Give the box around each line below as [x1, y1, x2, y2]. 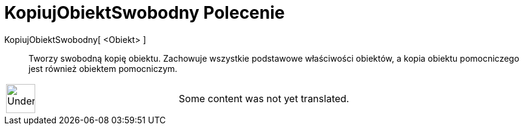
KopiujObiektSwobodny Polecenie [4, 2, 285, 23]
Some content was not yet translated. [178, 92, 349, 105]
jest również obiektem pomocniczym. [29, 63, 178, 74]
